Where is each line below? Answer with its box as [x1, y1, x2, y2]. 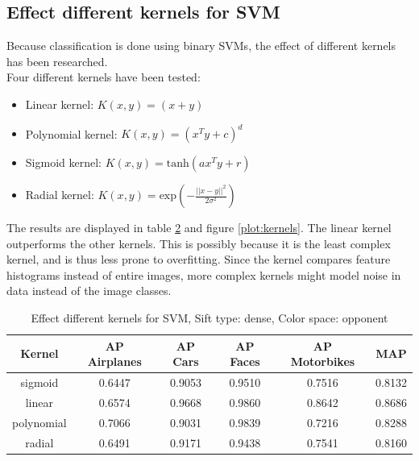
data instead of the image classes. [6, 282, 172, 299]
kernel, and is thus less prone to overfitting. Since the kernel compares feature [6, 251, 391, 268]
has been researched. [6, 52, 108, 69]
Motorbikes [290, 353, 355, 370]
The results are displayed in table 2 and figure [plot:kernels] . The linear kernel [6, 219, 392, 236]
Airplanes [87, 353, 142, 370]
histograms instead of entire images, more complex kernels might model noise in [6, 266, 401, 283]
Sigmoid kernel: [25, 154, 102, 171]
